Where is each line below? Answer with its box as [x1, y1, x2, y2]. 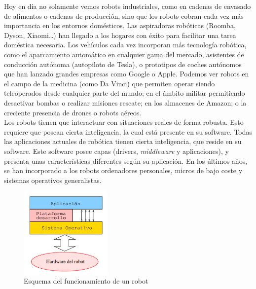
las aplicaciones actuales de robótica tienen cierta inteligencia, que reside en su [4, 136, 242, 146]
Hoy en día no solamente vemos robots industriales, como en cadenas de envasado [4, 1, 251, 11]
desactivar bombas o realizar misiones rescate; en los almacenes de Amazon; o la [4, 97, 247, 108]
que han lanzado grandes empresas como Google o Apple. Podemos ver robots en [4, 69, 249, 79]
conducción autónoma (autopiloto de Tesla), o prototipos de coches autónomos [4, 59, 242, 69]
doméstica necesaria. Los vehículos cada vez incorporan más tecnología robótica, [4, 39, 247, 50]
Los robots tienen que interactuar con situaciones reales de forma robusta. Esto [4, 117, 244, 127]
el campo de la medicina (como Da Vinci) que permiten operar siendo [4, 78, 215, 88]
